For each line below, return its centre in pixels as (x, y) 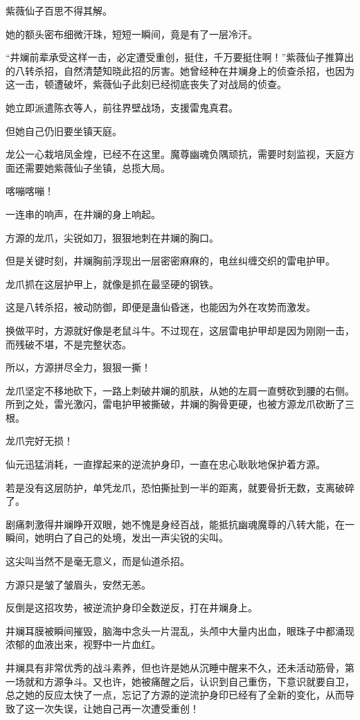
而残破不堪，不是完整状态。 (69, 344)
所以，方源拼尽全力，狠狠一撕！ (78, 367)
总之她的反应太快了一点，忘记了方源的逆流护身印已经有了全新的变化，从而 (175, 695)
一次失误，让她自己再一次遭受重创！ (117, 708)
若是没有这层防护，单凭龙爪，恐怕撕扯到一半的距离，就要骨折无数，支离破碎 (180, 487)
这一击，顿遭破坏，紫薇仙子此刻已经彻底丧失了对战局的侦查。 (146, 84)
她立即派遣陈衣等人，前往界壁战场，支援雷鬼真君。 (122, 107)
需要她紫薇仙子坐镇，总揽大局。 (97, 167)
